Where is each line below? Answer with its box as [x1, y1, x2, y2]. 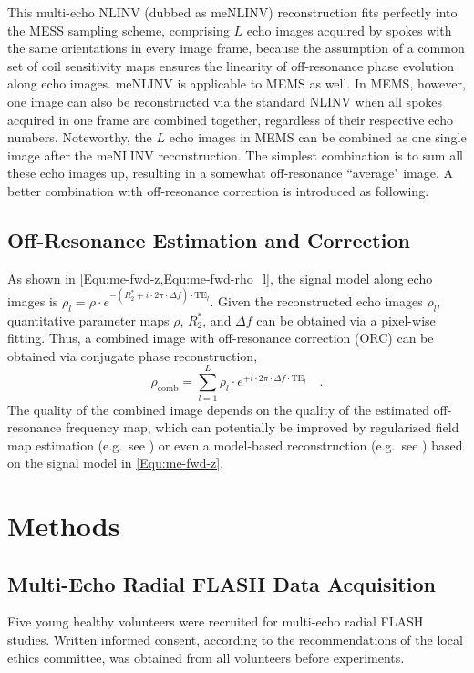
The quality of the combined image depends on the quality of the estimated [7, 399, 429, 419]
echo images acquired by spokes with [246, 20, 452, 39]
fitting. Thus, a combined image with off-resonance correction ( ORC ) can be [7, 328, 434, 347]
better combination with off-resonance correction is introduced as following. [7, 181, 429, 200]
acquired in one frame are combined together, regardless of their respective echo [7, 109, 453, 129]
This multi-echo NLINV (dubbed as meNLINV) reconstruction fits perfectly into [7, 3, 458, 21]
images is [7, 291, 58, 310]
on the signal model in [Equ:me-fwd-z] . [7, 453, 224, 472]
